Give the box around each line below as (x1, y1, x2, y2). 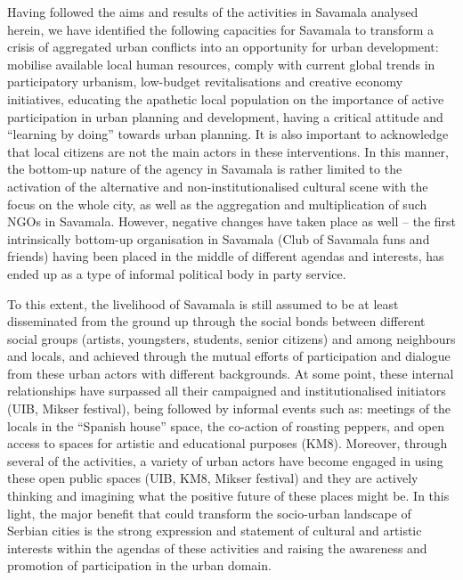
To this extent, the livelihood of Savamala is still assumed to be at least (7, 294, 399, 313)
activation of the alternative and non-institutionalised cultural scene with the (7, 176, 428, 195)
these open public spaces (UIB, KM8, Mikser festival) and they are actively (7, 469, 418, 487)
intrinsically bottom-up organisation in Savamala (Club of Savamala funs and (7, 229, 430, 248)
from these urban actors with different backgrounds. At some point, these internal (7, 364, 454, 382)
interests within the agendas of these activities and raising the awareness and (7, 538, 427, 557)
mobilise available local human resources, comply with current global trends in (7, 54, 435, 73)
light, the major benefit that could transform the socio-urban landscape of (7, 503, 411, 522)
